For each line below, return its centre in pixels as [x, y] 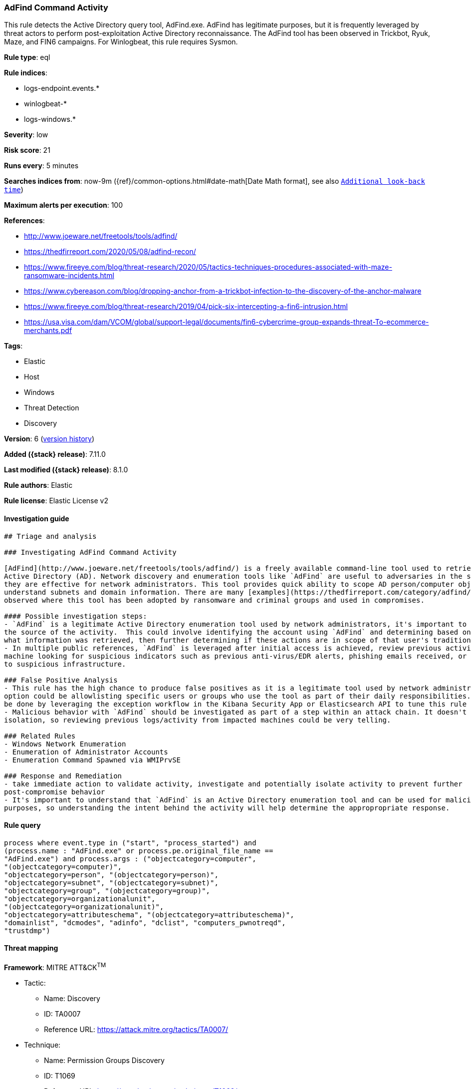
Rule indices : [26, 73]
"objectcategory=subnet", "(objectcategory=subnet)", [111, 883]
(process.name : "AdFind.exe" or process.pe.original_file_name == [139, 851]
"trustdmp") [27, 930]
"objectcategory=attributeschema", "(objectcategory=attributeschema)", [149, 914]
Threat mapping [31, 948]
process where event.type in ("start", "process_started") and [130, 843]
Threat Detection [52, 408]
